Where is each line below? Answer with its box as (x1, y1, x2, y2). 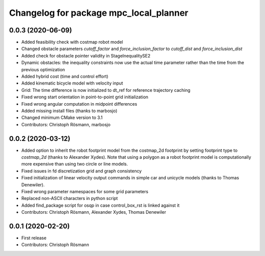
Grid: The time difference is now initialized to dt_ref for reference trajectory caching (21, 87, 191, 93)
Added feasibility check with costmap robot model (21, 39, 123, 45)
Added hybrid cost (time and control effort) (21, 74, 108, 80)
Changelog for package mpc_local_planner (9, 7, 188, 18)
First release (21, 235, 47, 241)
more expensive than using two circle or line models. (21, 161, 128, 167)
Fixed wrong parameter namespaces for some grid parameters (21, 189, 149, 194)
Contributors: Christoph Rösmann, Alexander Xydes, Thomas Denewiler (21, 209, 166, 215)
